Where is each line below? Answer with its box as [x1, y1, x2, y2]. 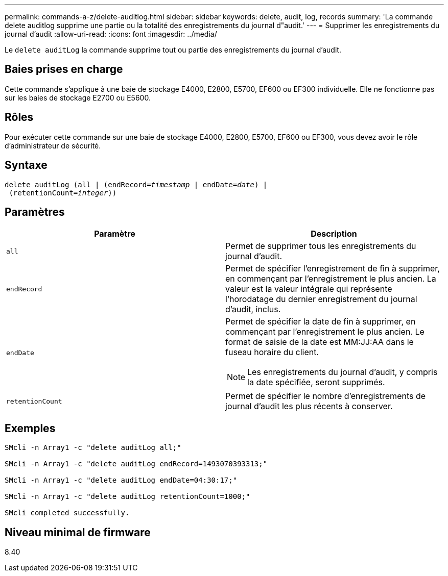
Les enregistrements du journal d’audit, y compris [247, 367, 438, 378]
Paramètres [5, 205, 65, 218]
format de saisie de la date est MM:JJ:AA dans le [225, 337, 414, 347]
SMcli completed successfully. [5, 509, 130, 517]
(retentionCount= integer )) [9, 188, 117, 197]
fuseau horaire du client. [225, 347, 319, 358]
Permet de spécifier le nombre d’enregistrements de [225, 391, 426, 402]
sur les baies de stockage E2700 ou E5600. [5, 93, 151, 102]
